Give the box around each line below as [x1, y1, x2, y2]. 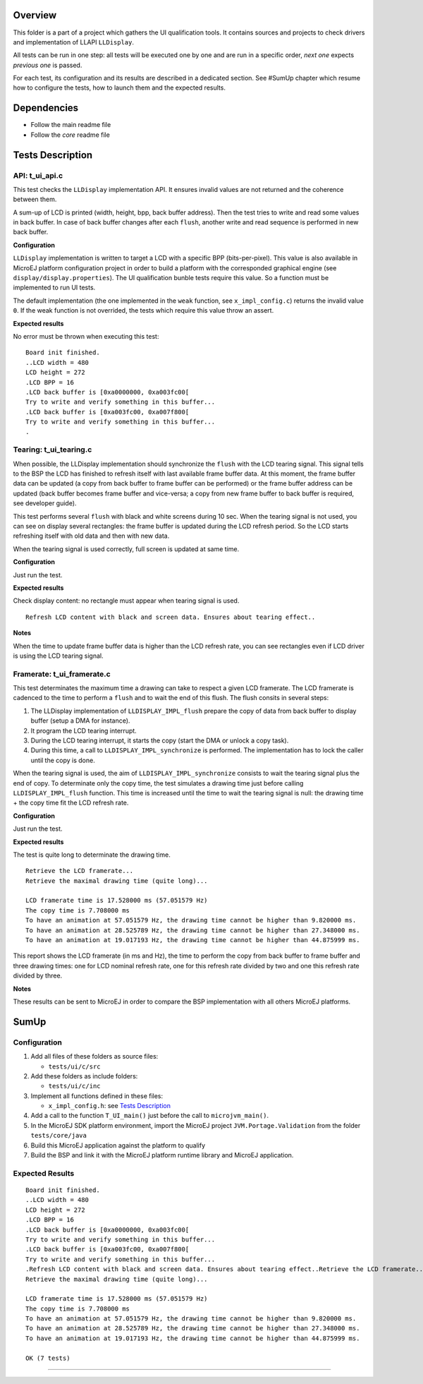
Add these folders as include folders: [30, 1071, 138, 1080]
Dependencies [13, 102, 79, 114]
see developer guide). [13, 499, 77, 507]
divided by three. [13, 971, 63, 980]
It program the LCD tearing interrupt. [30, 726, 137, 735]
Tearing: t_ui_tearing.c [13, 445, 92, 455]
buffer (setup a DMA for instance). [30, 716, 130, 725]
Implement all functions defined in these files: [30, 1091, 164, 1100]
